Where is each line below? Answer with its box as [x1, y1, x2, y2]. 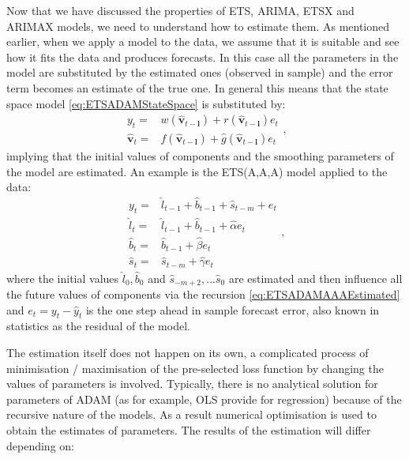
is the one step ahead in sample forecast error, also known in [85, 301, 380, 318]
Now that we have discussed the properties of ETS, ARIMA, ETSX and [6, 2, 355, 18]
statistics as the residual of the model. [6, 318, 190, 334]
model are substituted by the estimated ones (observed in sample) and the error [6, 64, 393, 81]
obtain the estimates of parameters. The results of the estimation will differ [6, 421, 371, 438]
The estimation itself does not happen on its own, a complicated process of [6, 344, 369, 360]
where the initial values [6, 269, 119, 286]
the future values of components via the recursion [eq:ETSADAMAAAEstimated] [6, 285, 400, 302]
